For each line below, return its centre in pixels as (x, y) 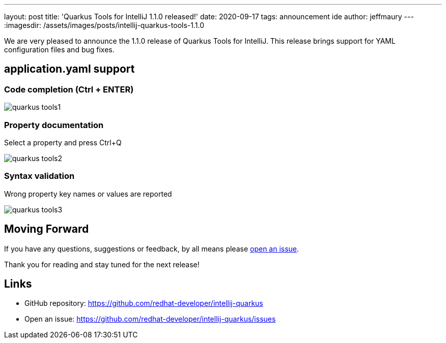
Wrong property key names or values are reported (88, 194)
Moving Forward (47, 229)
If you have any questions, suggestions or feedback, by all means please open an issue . (152, 248)
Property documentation (54, 125)
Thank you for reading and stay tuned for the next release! (102, 264)
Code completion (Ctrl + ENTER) (69, 89)
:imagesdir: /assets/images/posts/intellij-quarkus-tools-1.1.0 (104, 25)
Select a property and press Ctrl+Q (63, 142)
